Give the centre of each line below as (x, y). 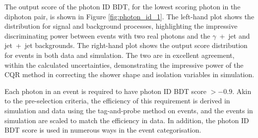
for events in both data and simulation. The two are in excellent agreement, (120, 55)
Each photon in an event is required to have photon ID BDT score (106, 91)
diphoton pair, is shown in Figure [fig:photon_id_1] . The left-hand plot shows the (129, 16)
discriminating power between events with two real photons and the (107, 35)
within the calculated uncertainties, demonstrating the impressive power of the (124, 65)
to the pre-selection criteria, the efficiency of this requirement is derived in (117, 101)
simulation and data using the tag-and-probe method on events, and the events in (129, 110)
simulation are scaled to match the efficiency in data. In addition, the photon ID (127, 120)
